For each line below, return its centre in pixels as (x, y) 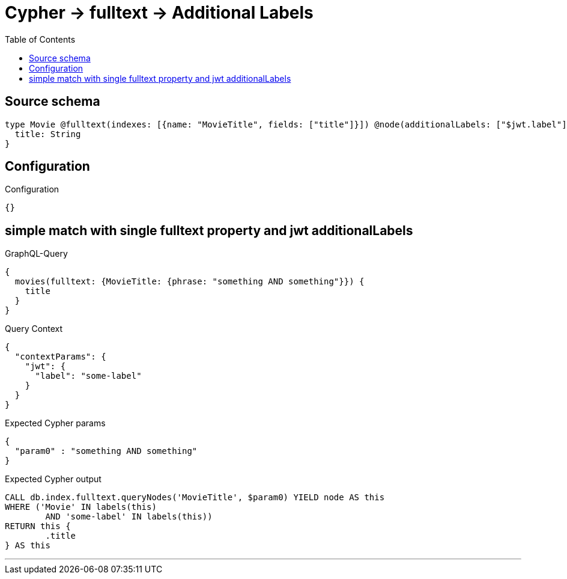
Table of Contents (40, 39)
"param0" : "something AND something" (106, 451)
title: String (48, 134)
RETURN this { (38, 526)
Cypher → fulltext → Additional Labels (159, 13)
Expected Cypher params (55, 423)
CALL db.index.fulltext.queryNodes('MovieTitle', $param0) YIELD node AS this (195, 498)
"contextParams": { (60, 357)
